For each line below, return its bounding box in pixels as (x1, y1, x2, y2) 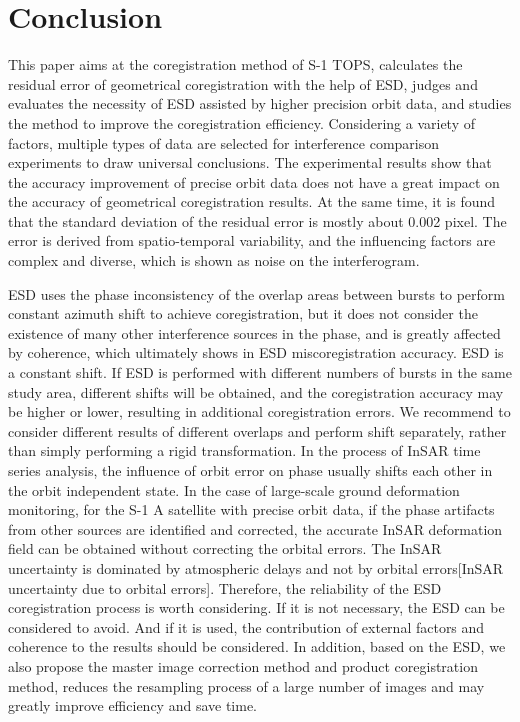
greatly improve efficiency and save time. (8, 695, 258, 716)
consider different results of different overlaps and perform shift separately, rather (8, 420, 507, 441)
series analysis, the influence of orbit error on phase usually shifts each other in (8, 460, 493, 480)
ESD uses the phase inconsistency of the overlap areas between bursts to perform (8, 283, 505, 304)
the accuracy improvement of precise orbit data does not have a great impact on (8, 171, 500, 192)
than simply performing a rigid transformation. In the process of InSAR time (8, 440, 481, 461)
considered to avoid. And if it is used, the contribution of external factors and (8, 616, 485, 637)
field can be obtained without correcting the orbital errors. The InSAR (8, 538, 442, 559)
